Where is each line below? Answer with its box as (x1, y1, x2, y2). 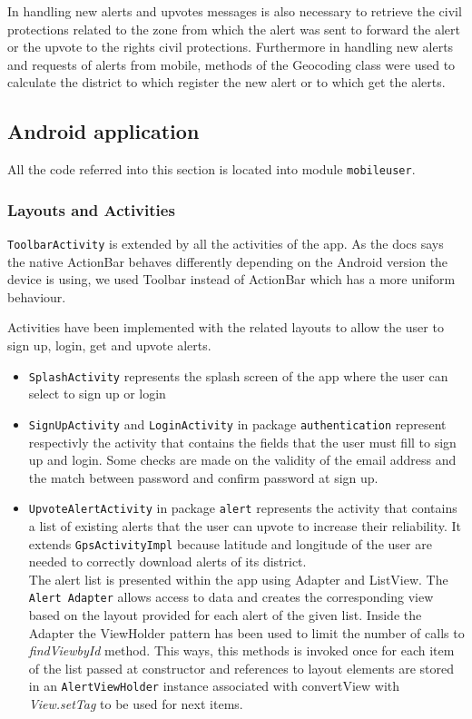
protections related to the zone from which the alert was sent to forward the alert (7, 19, 461, 38)
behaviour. (7, 287, 66, 306)
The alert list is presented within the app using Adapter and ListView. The (28, 569, 448, 588)
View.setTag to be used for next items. (28, 694, 243, 714)
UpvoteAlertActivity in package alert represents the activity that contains (28, 498, 457, 517)
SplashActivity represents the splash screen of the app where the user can (28, 366, 448, 385)
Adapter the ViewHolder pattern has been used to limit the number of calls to (28, 623, 465, 642)
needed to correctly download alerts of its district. (28, 552, 307, 571)
